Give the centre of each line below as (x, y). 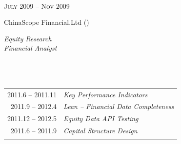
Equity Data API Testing (101, 118)
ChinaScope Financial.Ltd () (47, 22)
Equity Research (28, 38)
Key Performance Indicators (106, 94)
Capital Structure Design (101, 131)
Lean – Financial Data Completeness (119, 106)
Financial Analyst (30, 48)
